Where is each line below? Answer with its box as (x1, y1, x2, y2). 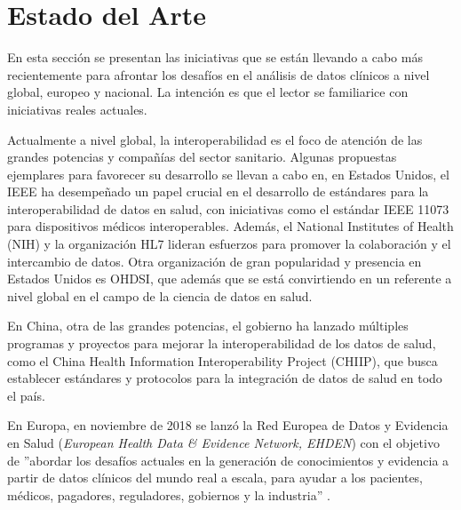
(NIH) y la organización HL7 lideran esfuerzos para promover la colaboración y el (7, 235, 451, 253)
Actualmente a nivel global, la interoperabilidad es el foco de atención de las (7, 130, 423, 148)
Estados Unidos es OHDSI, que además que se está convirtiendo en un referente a (7, 269, 452, 288)
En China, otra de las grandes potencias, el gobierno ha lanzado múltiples (7, 316, 409, 335)
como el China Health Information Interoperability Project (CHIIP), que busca (7, 351, 438, 370)
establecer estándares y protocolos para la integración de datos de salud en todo (7, 369, 442, 387)
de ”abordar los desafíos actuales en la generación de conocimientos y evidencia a (7, 450, 449, 469)
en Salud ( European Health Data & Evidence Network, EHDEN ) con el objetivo (7, 434, 440, 451)
